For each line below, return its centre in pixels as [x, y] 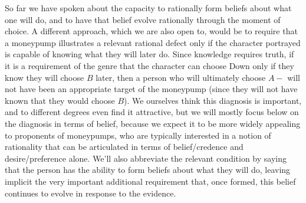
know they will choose [45, 77]
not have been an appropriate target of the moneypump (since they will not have [151, 89]
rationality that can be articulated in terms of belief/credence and [124, 147]
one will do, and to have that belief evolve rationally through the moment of [143, 19]
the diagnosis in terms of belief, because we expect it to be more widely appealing [153, 123]
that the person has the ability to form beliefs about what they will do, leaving [148, 170]
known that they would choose [60, 100]
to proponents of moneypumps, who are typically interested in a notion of [138, 135]
